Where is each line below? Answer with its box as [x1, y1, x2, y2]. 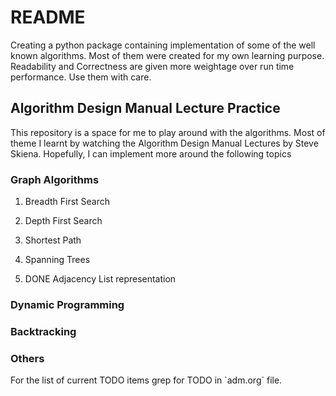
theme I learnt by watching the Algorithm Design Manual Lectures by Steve [10, 137, 319, 149]
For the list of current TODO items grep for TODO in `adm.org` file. [10, 374, 283, 386]
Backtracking [10, 324, 77, 338]
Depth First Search [24, 215, 103, 227]
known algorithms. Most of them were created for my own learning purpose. [10, 49, 325, 61]
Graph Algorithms [10, 172, 100, 186]
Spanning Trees [24, 254, 91, 266]
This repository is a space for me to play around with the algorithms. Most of [10, 126, 326, 138]
